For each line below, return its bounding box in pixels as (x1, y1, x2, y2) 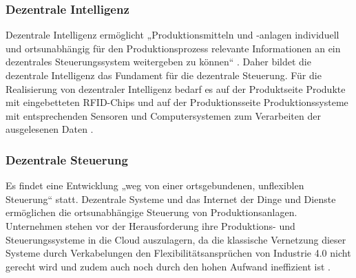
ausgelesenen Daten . (6, 122, 94, 136)
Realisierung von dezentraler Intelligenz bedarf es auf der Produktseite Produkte (6, 81, 346, 96)
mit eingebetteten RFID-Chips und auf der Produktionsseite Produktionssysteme (6, 95, 348, 109)
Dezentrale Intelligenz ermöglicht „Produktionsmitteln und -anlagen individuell (6, 28, 339, 42)
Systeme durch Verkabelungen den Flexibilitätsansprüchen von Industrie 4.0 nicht (6, 246, 351, 260)
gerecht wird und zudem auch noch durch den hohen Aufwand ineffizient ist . (6, 259, 331, 273)
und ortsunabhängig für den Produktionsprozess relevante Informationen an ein (6, 41, 341, 55)
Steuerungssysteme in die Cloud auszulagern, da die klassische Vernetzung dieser (6, 232, 346, 246)
